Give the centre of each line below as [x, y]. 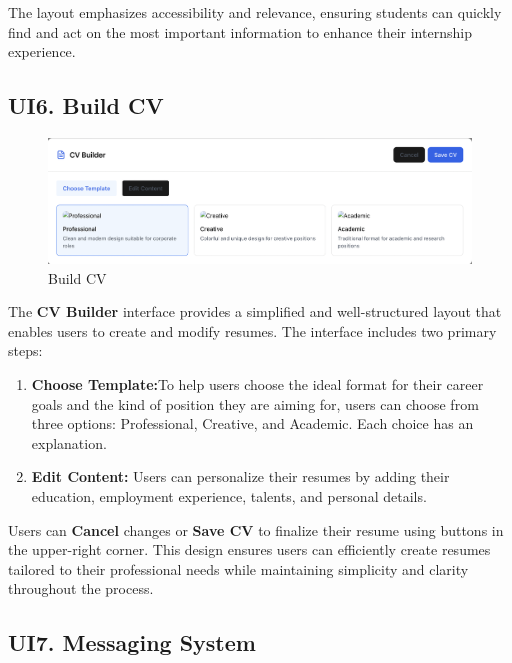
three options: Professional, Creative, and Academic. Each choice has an [252, 423]
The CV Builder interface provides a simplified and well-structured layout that [255, 311]
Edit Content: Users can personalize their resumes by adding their [240, 476]
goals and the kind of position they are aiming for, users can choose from [255, 403]
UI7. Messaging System [132, 642]
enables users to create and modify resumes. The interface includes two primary [252, 330]
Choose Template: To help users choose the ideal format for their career [257, 383]
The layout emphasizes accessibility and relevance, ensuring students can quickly [255, 12]
